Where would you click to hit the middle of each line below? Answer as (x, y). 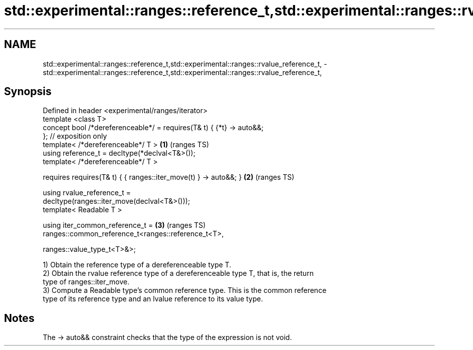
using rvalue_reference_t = (87, 193)
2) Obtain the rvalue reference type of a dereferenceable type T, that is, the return (178, 273)
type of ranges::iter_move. (86, 282)
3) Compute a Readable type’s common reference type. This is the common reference (185, 290)
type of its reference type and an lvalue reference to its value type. (153, 299)
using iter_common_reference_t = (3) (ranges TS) (124, 225)
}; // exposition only (75, 136)
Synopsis (28, 92)
